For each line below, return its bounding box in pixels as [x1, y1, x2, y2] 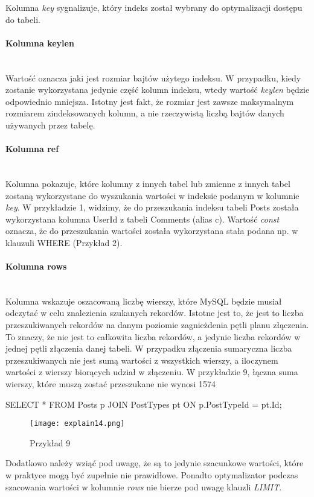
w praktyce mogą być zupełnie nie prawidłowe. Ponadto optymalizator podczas [5, 469, 298, 481]
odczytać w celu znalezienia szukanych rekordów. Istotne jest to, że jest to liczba [5, 306, 304, 319]
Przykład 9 [30, 436, 71, 449]
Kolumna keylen [5, 36, 74, 49]
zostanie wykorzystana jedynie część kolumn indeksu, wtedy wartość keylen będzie [5, 83, 310, 96]
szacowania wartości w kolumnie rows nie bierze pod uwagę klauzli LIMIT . [5, 480, 282, 493]
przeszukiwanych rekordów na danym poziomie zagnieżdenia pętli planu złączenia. [5, 318, 309, 331]
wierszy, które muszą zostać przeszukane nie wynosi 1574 [5, 378, 216, 390]
